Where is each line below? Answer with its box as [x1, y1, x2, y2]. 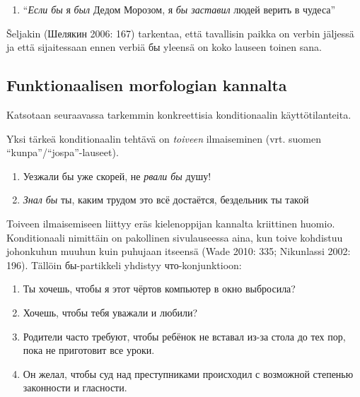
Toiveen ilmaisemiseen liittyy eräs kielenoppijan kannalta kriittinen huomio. [6, 215, 335, 230]
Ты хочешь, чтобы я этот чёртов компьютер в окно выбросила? [23, 281, 296, 296]
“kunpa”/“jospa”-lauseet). [6, 145, 119, 160]
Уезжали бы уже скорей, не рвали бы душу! [23, 168, 211, 183]
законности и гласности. [23, 380, 127, 395]
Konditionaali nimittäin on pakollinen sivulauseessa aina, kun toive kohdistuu [6, 230, 343, 244]
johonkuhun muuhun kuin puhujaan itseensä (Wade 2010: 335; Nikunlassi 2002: [6, 244, 351, 259]
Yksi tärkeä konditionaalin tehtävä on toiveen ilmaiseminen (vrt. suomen [6, 131, 322, 146]
